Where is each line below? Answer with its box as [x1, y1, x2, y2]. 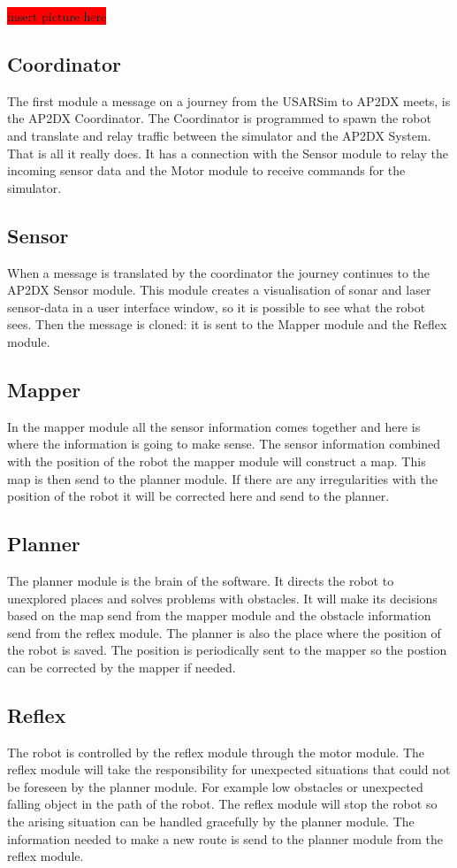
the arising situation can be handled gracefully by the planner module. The [7, 812, 415, 831]
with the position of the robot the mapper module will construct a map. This [7, 451, 426, 470]
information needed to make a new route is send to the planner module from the [7, 829, 444, 848]
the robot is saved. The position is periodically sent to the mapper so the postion [7, 641, 447, 659]
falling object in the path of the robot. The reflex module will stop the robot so [7, 795, 438, 813]
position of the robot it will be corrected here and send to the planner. [7, 487, 390, 505]
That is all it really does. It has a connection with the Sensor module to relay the [7, 143, 448, 162]
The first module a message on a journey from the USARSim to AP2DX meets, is [7, 91, 451, 110]
